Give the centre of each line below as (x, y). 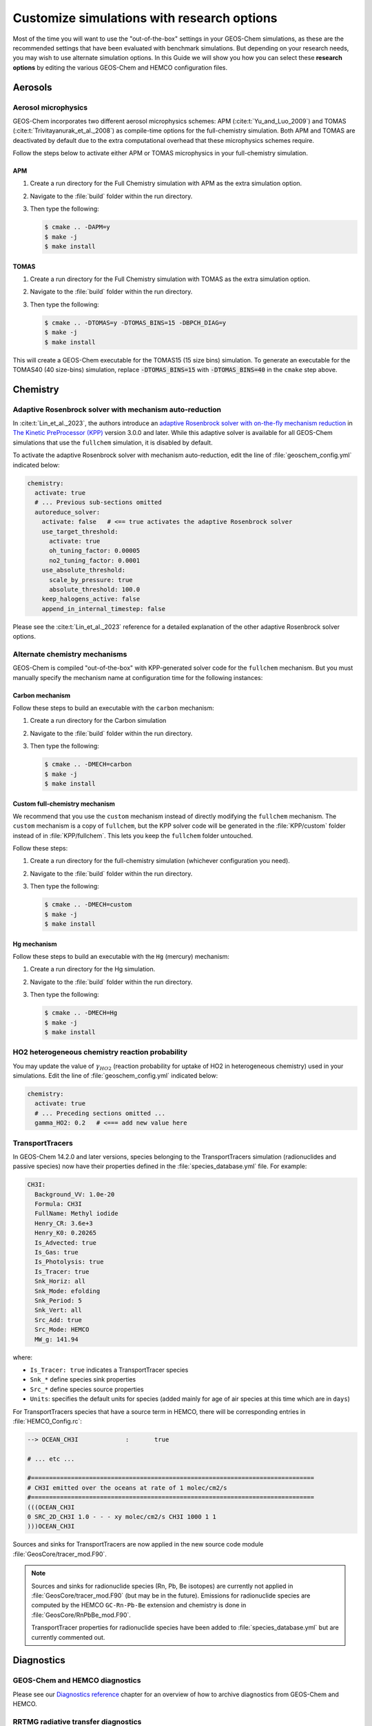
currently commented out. (68, 1637)
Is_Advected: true (65, 1242)
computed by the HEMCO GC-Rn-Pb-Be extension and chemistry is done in (139, 1605)
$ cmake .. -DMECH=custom (88, 905)
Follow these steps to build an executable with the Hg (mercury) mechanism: (121, 956)
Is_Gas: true (56, 1252)
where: (23, 1357)
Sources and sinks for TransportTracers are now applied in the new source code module (138, 1544)
